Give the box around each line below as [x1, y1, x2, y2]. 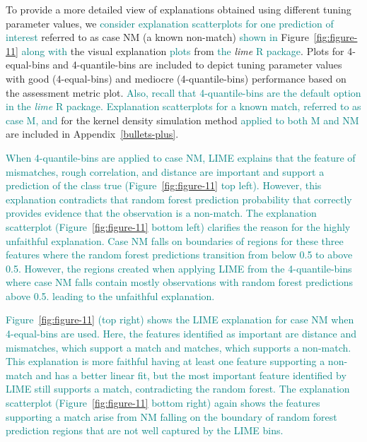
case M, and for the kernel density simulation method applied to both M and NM [6, 112, 359, 127]
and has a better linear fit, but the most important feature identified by [35, 367, 346, 382]
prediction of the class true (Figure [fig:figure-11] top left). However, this [6, 178, 322, 193]
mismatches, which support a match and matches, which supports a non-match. [6, 340, 351, 354]
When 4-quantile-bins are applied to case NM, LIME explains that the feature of [6, 150, 356, 165]
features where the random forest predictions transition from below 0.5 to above [6, 247, 353, 262]
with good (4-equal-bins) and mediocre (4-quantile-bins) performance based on [6, 71, 346, 85]
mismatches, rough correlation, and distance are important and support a [6, 164, 325, 179]
